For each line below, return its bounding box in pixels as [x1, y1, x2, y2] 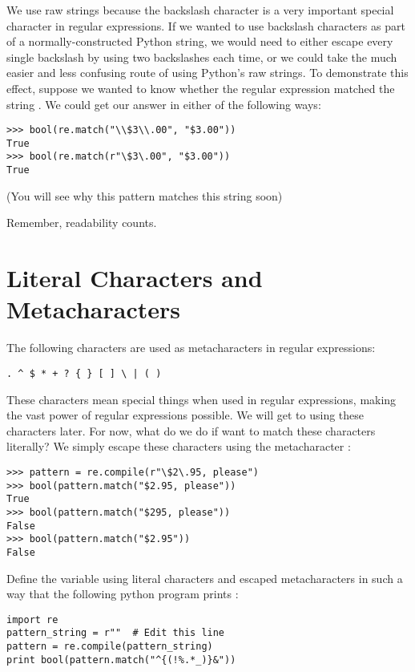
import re [6, 613, 58, 625]
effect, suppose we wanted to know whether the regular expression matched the [6, 79, 395, 96]
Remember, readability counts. [6, 214, 157, 231]
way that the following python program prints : [6, 585, 239, 602]
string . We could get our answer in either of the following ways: [6, 95, 321, 112]
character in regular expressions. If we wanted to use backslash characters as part [6, 17, 405, 34]
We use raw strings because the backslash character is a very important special [6, 2, 394, 18]
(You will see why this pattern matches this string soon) [6, 187, 283, 204]
